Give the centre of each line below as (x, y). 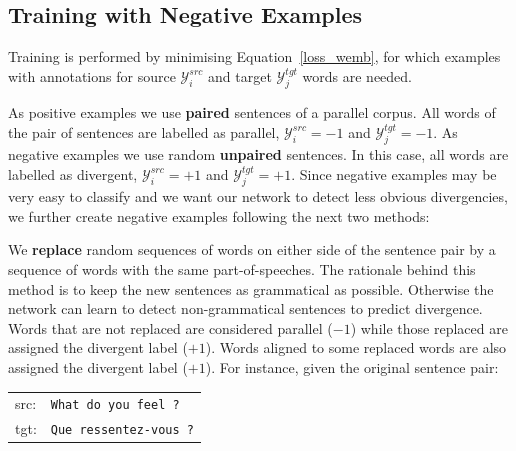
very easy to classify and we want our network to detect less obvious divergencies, (258, 196)
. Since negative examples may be (394, 173)
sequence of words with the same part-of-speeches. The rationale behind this (242, 269)
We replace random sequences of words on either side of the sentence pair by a (252, 249)
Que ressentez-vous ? (122, 430)
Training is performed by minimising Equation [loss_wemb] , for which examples (254, 56)
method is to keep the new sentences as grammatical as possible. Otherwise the (251, 288)
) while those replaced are (429, 327)
